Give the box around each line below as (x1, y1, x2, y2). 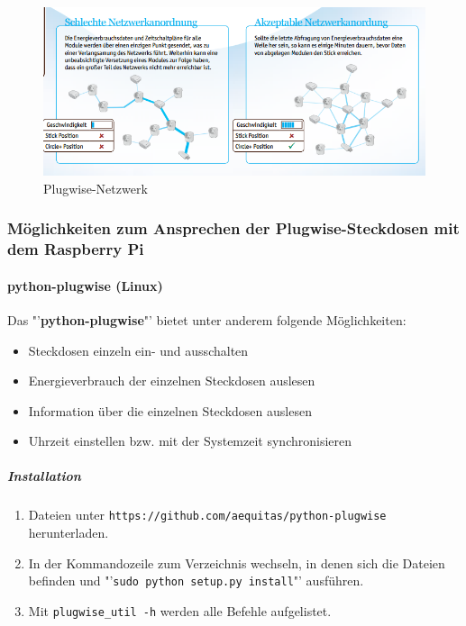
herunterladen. (28, 523, 109, 542)
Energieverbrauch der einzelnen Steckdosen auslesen (28, 371, 315, 390)
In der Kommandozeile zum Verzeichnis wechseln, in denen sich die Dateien (28, 553, 445, 572)
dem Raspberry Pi (7, 238, 144, 260)
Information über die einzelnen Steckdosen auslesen (28, 401, 312, 420)
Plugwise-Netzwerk (43, 178, 148, 197)
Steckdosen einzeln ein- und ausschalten (28, 340, 249, 359)
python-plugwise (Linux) (7, 276, 163, 295)
